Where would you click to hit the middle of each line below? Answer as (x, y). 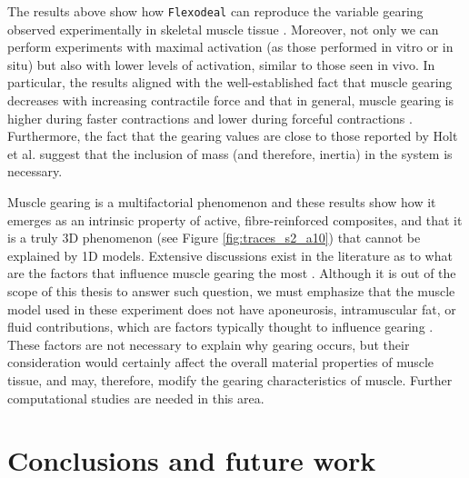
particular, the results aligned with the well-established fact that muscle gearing (230, 82)
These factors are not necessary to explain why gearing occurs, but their (209, 344)
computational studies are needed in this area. (136, 398)
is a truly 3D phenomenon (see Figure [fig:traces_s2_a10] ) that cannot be (214, 238)
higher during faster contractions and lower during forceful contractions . (210, 118)
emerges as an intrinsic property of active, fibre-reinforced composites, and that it (235, 219)
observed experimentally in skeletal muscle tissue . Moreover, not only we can (223, 29)
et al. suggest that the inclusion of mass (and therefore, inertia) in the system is (230, 153)
